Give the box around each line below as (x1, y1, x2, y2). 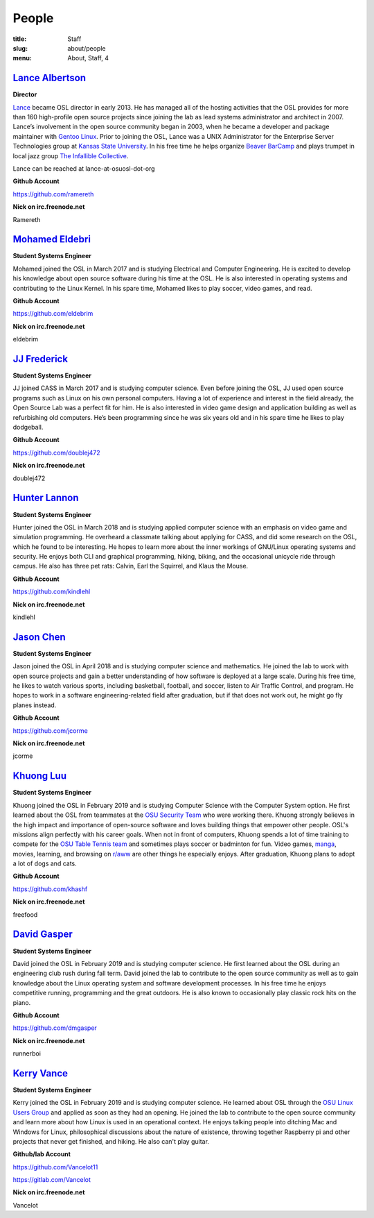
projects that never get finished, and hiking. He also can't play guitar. (12, 1137, 209, 1145)
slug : (12, 44, 28, 52)
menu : (12, 54, 33, 62)
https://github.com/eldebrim (12, 310, 93, 318)
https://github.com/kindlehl (12, 587, 91, 596)
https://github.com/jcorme (12, 726, 88, 735)
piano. (12, 998, 31, 1006)
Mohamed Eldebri (12, 233, 91, 246)
